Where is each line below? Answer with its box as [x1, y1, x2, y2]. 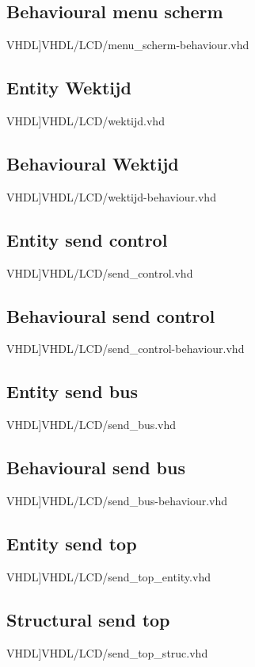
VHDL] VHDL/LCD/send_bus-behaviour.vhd [6, 492, 228, 508]
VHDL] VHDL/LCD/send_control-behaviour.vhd [6, 340, 245, 357]
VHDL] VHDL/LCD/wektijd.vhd [6, 113, 165, 128]
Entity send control [6, 227, 168, 251]
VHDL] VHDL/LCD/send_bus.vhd [6, 416, 177, 433]
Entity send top [6, 531, 137, 555]
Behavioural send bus [6, 455, 185, 480]
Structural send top [6, 607, 170, 631]
